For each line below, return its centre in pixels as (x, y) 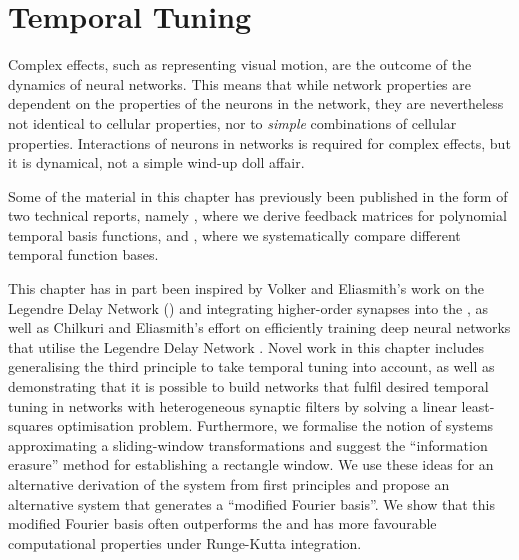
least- (478, 405)
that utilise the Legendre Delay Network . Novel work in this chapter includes (246, 346)
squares (30, 425)
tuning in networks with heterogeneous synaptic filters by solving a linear (232, 405)
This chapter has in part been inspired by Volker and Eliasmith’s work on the (246, 288)
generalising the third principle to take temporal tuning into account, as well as (251, 366)
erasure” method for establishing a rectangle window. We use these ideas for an (251, 464)
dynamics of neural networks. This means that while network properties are (239, 83)
